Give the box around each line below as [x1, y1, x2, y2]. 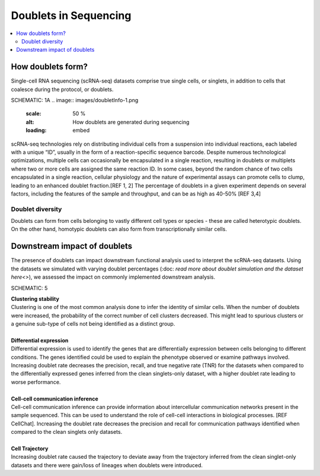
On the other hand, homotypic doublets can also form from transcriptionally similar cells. [11, 226, 228, 233]
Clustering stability [11, 295, 59, 302]
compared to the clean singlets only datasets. [11, 428, 123, 436]
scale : [25, 110, 41, 117]
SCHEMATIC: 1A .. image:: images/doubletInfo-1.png [11, 97, 139, 104]
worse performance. [11, 378, 61, 386]
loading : [25, 127, 47, 134]
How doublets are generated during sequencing [72, 118, 190, 125]
